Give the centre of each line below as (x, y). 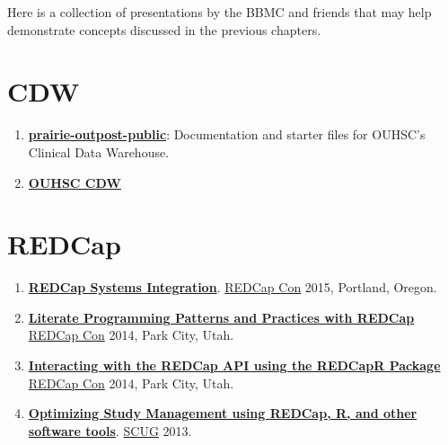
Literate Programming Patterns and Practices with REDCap (221, 317)
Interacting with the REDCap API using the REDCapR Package (234, 365)
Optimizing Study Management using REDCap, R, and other (223, 413)
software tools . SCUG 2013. (110, 430)
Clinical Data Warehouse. (99, 151)
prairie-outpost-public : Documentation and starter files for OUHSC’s (227, 134)
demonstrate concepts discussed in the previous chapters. (164, 29)
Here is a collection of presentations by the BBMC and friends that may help (220, 12)
